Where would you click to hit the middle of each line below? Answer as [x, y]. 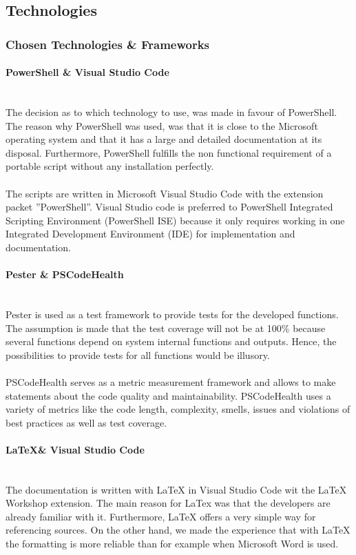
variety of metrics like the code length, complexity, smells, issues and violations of [178, 409]
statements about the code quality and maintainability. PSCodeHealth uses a [168, 395]
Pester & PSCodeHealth [65, 274]
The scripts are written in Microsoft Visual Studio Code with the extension [165, 193]
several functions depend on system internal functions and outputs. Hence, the [171, 341]
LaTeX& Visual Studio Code [75, 449]
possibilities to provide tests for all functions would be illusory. [138, 354]
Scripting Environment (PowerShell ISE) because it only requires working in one [175, 220]
